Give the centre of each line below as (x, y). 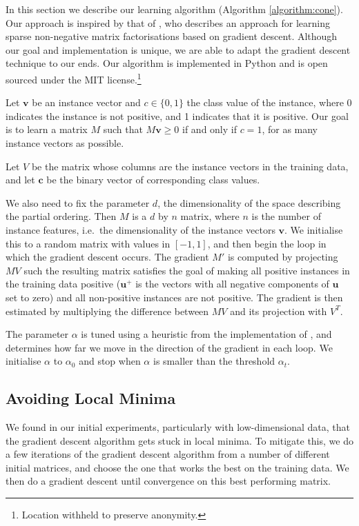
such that (123, 129)
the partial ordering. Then (61, 216)
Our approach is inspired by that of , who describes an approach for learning (168, 22)
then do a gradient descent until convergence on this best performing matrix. (168, 481)
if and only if (210, 129)
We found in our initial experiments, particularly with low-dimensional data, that (178, 427)
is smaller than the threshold (214, 361)
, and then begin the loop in (267, 243)
